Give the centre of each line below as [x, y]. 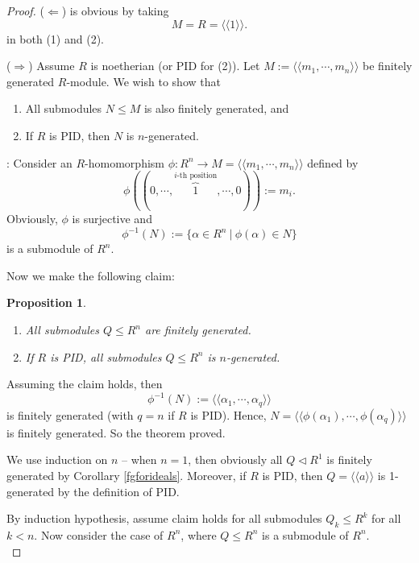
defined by [333, 162]
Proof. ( [25, 10]
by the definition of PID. [118, 491]
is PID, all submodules [106, 356]
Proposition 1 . [46, 302]
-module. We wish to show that [143, 81]
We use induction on [57, 460]
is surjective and [112, 219]
